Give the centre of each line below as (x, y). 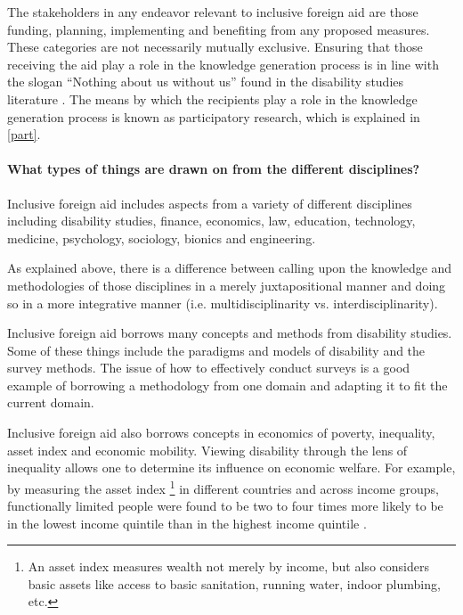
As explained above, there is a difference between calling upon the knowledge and (230, 268)
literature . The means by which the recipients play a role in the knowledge (212, 98)
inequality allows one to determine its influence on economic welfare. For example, (231, 467)
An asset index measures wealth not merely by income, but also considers (228, 566)
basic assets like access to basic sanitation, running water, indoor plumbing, (234, 583)
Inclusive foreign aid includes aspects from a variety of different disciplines (210, 203)
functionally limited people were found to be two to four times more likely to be (225, 506)
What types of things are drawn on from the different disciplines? (214, 169)
